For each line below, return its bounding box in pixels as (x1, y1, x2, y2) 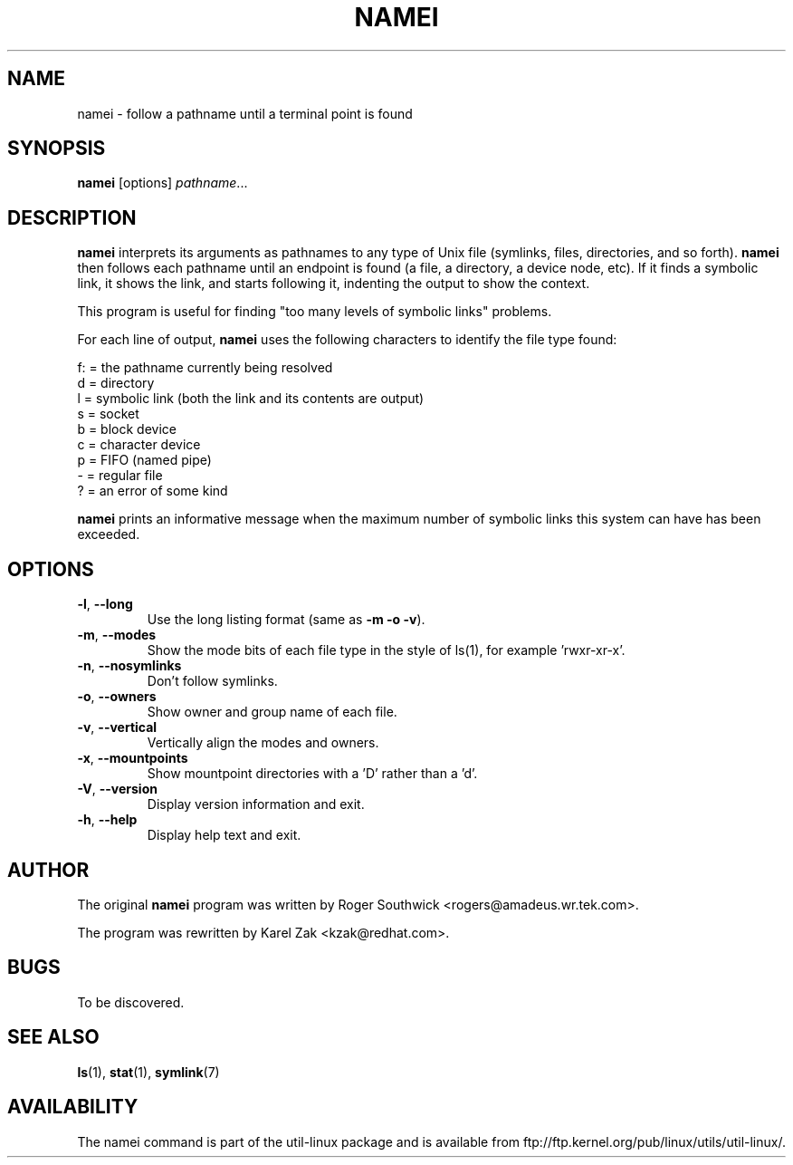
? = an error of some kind (77, 483, 228, 499)
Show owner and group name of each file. (147, 704, 397, 720)
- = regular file (77, 467, 163, 484)
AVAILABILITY (7, 1095, 139, 1119)
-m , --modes (77, 627, 157, 643)
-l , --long (77, 596, 133, 612)
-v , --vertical (77, 719, 158, 736)
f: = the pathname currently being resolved (77, 360, 333, 376)
